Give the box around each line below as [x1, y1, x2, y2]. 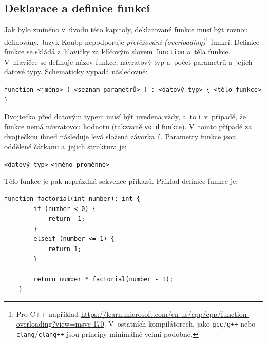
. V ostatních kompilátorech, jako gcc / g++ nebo [104, 318, 256, 329]
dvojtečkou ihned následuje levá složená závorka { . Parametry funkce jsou [4, 131, 236, 142]
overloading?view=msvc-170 [16, 318, 104, 329]
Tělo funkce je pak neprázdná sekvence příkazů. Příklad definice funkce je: [4, 176, 238, 186]
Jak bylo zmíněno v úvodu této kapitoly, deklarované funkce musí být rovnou [4, 24, 249, 35]
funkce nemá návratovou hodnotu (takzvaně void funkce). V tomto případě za [4, 121, 252, 131]
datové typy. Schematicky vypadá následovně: [4, 66, 148, 77]
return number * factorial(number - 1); [33, 275, 174, 283]
